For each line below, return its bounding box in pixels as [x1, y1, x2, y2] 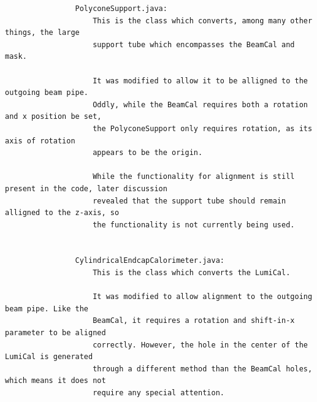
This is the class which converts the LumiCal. [93, 268, 291, 278]
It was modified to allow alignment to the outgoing [93, 292, 313, 301]
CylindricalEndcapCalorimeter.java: [75, 256, 224, 265]
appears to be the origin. [93, 148, 203, 157]
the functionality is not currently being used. [93, 220, 295, 229]
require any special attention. [93, 389, 224, 397]
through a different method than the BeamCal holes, [93, 364, 313, 373]
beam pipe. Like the [5, 304, 89, 313]
